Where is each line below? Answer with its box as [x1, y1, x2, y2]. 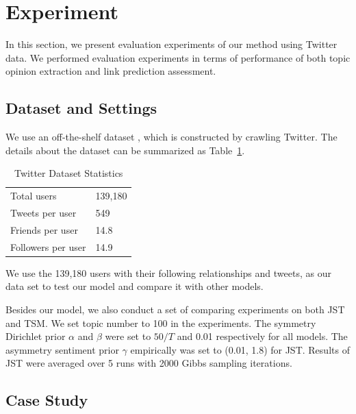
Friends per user [10, 222, 78, 236]
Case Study [5, 389, 88, 411]
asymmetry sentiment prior [5, 342, 119, 356]
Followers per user [10, 239, 86, 254]
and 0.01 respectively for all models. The [177, 329, 348, 343]
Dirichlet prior [5, 329, 66, 343]
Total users [10, 188, 57, 203]
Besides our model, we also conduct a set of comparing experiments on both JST [5, 302, 345, 316]
